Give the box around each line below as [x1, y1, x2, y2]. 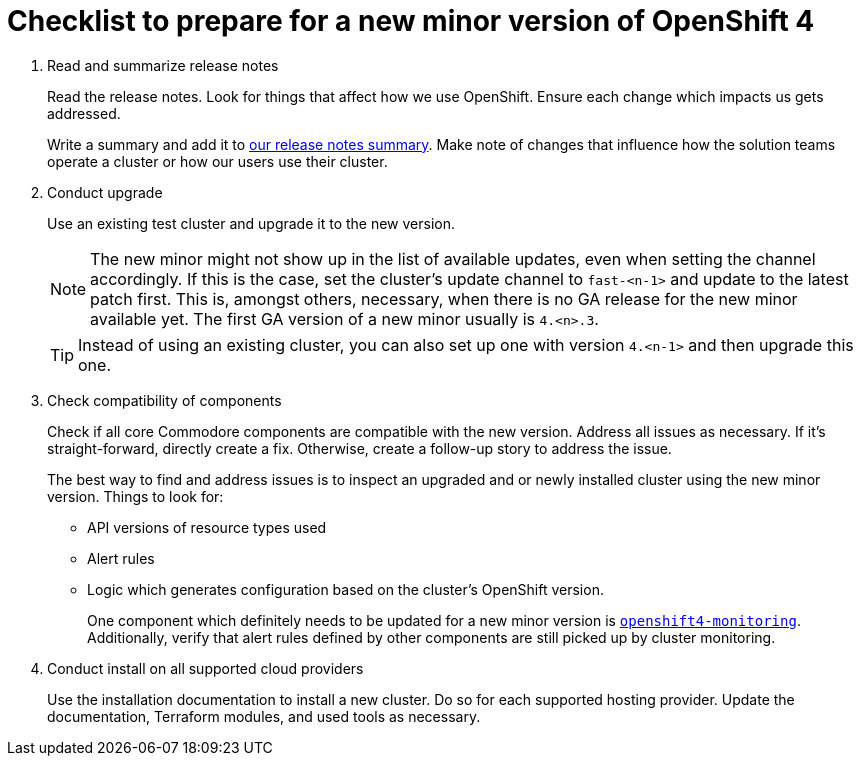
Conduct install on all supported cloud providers [47, 659, 364, 677]
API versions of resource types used [87, 518, 327, 536]
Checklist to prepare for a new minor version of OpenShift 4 [7, 4, 815, 38]
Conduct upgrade [47, 183, 163, 201]
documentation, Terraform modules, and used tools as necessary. [47, 707, 481, 725]
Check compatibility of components [47, 391, 282, 409]
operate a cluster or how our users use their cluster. [47, 152, 388, 170]
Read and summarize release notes [47, 56, 279, 74]
